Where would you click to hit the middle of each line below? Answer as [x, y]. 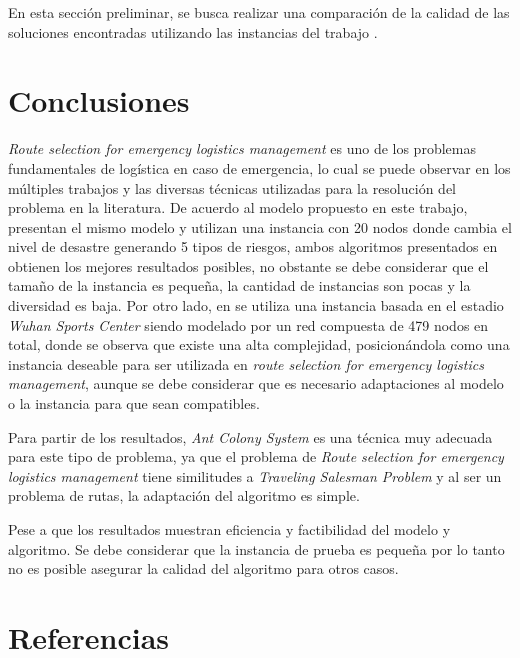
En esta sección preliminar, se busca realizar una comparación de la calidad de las [259, 12]
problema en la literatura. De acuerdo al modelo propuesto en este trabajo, [238, 207]
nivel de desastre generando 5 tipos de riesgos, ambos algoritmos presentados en [253, 246]
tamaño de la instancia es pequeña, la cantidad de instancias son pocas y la [239, 285]
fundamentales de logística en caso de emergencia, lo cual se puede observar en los [259, 167]
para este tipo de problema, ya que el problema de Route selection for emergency [256, 456]
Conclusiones [99, 100]
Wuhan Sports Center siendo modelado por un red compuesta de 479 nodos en [248, 324]
